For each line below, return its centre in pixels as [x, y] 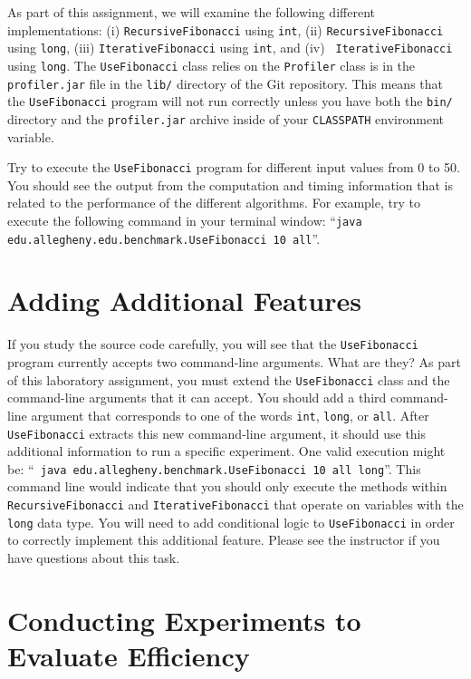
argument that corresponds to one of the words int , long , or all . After [230, 415]
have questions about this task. [94, 557]
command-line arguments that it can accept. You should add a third [197, 398]
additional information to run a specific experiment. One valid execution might [226, 451]
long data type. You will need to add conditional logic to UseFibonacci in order [231, 522]
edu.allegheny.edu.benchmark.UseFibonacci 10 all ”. [164, 238]
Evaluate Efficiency [129, 655]
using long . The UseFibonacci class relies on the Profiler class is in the [211, 65]
